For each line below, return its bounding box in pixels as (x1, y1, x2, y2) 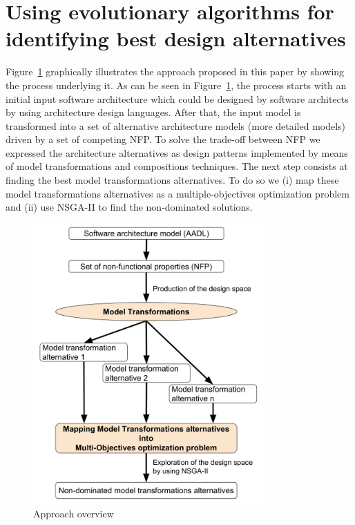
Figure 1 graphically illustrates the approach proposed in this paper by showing (6, 64, 345, 79)
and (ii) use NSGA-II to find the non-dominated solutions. (6, 200, 253, 214)
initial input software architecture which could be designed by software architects (6, 91, 349, 106)
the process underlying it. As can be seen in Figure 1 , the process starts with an (6, 77, 347, 92)
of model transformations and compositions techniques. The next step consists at (6, 159, 348, 173)
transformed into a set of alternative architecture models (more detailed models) (6, 118, 346, 133)
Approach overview (33, 506, 114, 520)
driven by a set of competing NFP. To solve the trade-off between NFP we (6, 132, 320, 146)
